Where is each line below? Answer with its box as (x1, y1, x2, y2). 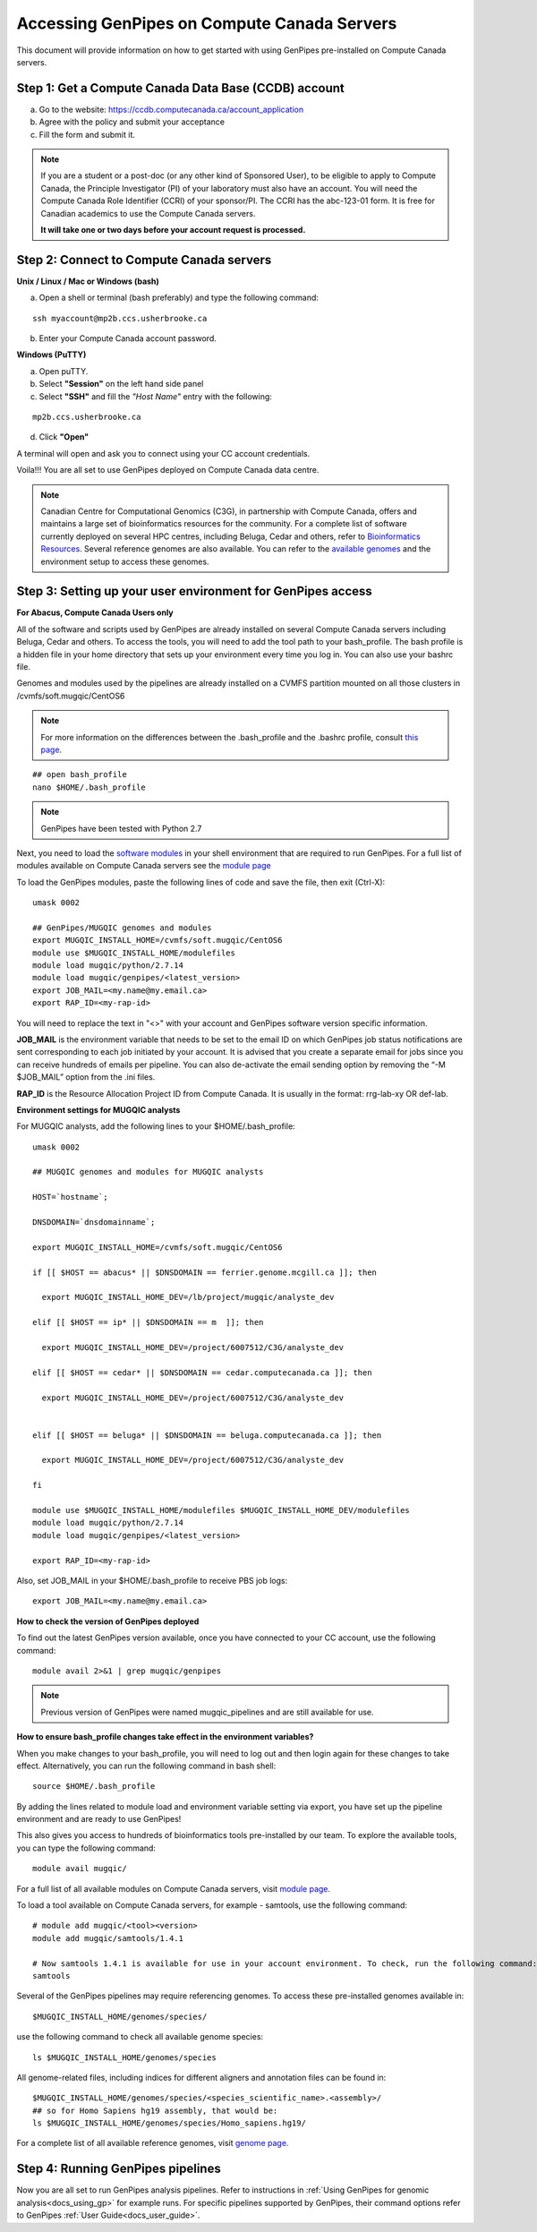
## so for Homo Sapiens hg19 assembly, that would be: (32, 2105, 278, 2116)
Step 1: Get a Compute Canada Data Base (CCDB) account (16, 81, 345, 96)
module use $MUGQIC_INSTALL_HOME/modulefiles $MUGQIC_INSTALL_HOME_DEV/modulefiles (32, 1505, 411, 1516)
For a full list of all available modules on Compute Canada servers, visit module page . (16, 1883, 331, 1894)
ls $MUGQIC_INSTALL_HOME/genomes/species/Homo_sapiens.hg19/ (32, 2118, 306, 2128)
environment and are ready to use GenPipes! (16, 1814, 182, 1825)
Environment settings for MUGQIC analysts (16, 1104, 181, 1115)
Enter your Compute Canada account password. (38, 333, 217, 344)
